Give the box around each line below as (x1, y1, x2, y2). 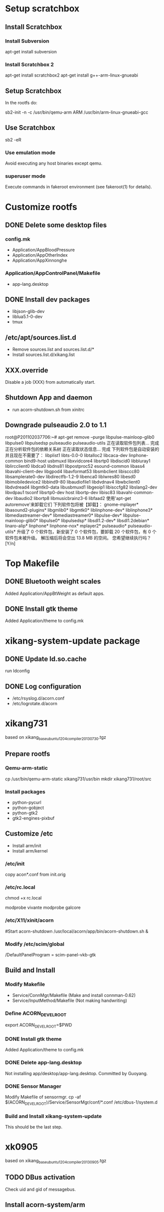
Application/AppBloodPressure (12, 247, 75, 253)
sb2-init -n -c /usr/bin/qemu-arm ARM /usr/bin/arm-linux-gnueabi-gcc (5, 109, 149, 115)
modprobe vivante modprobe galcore (5, 904, 81, 910)
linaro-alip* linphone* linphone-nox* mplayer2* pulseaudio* (5, 523, 127, 529)
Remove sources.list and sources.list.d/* (12, 347, 95, 353)
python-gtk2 (12, 809, 38, 816)
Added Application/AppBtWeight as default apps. (5, 590, 105, 596)
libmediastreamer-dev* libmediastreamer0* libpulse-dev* (5, 512, 122, 518)
